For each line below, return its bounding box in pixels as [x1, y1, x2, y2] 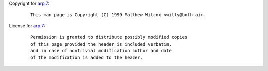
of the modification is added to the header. [30, 55, 143, 61]
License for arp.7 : [9, 23, 45, 29]
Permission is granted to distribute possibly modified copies [30, 34, 188, 40]
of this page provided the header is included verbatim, [30, 41, 172, 47]
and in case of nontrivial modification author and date [30, 48, 172, 53]
